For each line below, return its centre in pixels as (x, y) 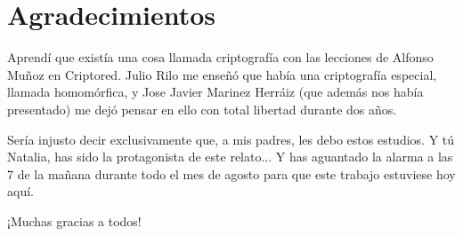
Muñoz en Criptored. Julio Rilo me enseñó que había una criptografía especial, (222, 74)
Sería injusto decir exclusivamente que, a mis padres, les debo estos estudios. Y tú (231, 139)
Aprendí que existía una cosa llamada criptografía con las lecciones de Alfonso (220, 57)
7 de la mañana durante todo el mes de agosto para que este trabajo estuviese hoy (231, 173)
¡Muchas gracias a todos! (74, 220)
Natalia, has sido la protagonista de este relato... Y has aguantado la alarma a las (230, 157)
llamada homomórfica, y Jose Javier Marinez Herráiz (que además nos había (215, 92)
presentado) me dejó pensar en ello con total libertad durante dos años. (202, 109)
